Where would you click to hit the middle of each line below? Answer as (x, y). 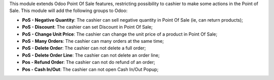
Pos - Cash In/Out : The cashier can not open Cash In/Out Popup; (90, 69)
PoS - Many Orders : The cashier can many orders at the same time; (93, 41)
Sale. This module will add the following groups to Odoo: (68, 11)
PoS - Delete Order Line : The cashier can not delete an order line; (91, 55)
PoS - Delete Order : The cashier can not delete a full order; (84, 48)
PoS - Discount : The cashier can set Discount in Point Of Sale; (87, 27)
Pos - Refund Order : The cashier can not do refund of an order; (89, 62)
